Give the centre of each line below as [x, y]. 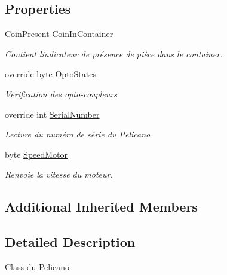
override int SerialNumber [52, 114]
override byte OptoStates [50, 74]
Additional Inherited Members [101, 207]
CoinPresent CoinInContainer [59, 34]
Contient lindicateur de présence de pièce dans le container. [114, 54]
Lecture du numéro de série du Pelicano [78, 134]
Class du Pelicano [37, 266]
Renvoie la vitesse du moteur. [59, 174]
